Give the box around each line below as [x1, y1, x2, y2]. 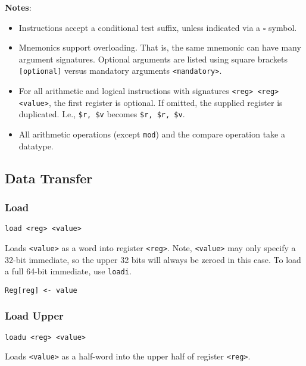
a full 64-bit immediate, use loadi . [5, 265, 132, 277]
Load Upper [5, 308, 64, 323]
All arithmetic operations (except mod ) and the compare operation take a [18, 128, 285, 140]
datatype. [18, 139, 54, 152]
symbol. [268, 21, 297, 33]
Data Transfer [5, 168, 93, 187]
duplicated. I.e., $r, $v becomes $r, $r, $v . [18, 108, 185, 120]
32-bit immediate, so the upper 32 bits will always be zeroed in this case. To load [5, 253, 301, 265]
